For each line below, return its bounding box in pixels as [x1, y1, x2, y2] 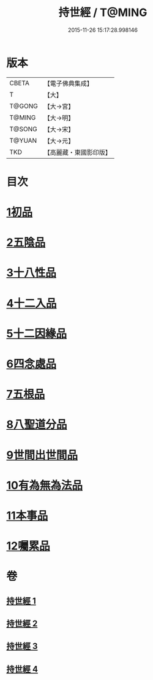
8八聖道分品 [6, 418, 67, 432]
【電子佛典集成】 [43, 79, 93, 88]
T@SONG [9, 124, 38, 133]
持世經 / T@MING [58, 6, 147, 20]
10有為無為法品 [6, 478, 83, 492]
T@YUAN [9, 136, 37, 145]
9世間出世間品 [6, 448, 78, 462]
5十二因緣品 [6, 326, 67, 340]
